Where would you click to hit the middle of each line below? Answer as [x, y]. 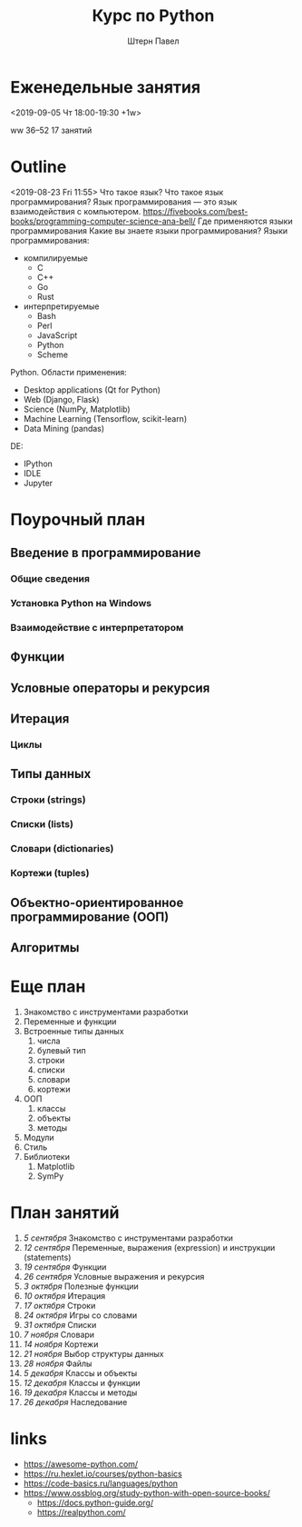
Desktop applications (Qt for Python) [92, 389]
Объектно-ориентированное [97, 902]
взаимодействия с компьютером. [76, 211]
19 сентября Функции [65, 1267]
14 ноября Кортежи [61, 1344]
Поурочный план [78, 519]
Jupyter [38, 483]
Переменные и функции [70, 1021]
